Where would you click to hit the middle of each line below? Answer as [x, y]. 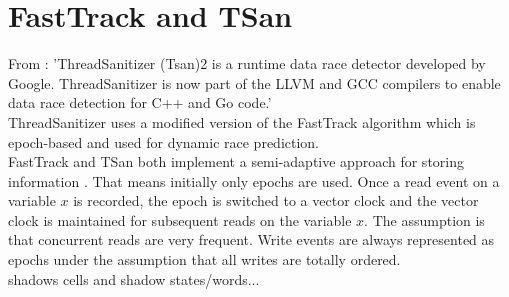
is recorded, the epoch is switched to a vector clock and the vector [276, 200]
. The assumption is [424, 219]
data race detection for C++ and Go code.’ [140, 102]
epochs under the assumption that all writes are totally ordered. [204, 259]
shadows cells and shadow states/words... [134, 278]
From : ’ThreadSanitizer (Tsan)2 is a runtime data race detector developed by [247, 63]
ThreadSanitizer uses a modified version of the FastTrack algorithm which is [242, 121]
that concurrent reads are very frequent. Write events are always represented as [251, 239]
